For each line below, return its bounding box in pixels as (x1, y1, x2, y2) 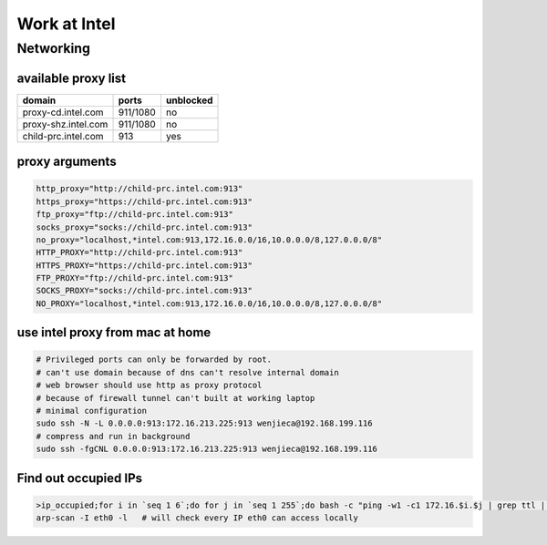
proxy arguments (16, 154, 118, 170)
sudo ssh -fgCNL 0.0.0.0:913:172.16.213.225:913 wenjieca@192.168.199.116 (36, 444, 378, 455)
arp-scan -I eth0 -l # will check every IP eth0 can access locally (36, 513, 359, 523)
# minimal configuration (36, 406, 148, 416)
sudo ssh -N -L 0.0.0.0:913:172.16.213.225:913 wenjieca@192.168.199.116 (36, 418, 373, 428)
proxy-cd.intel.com (22, 106, 104, 118)
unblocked (165, 94, 213, 107)
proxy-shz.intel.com (22, 118, 108, 130)
